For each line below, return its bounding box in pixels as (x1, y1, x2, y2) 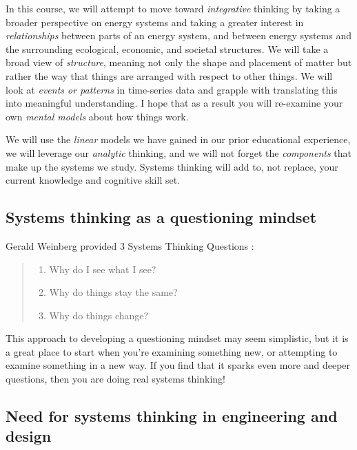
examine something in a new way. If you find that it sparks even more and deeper (6, 358, 351, 372)
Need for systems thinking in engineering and (6, 405, 338, 427)
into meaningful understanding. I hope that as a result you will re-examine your (6, 96, 343, 110)
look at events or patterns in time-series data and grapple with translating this (6, 82, 338, 96)
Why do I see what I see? (49, 261, 156, 276)
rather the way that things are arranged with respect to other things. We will (6, 68, 333, 83)
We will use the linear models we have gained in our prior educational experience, (6, 132, 351, 147)
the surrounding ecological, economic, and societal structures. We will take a (6, 41, 329, 56)
